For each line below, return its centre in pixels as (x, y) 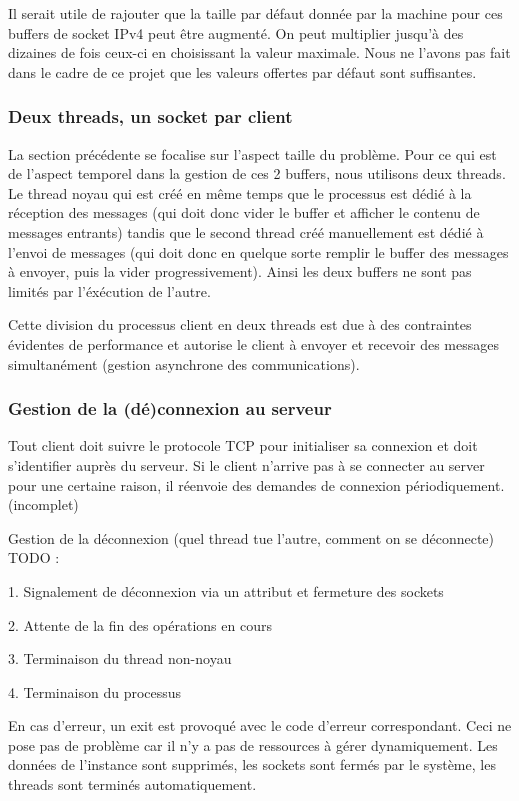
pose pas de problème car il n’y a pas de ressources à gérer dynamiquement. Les (253, 744)
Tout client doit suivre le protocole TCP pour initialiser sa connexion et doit (243, 445)
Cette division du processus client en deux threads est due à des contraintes (240, 324)
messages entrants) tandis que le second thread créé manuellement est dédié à (246, 231)
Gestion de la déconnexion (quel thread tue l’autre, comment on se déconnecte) (251, 537)
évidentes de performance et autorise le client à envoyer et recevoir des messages (253, 343)
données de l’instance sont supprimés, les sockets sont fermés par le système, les (252, 764)
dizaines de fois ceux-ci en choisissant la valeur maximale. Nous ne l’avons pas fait (259, 52)
